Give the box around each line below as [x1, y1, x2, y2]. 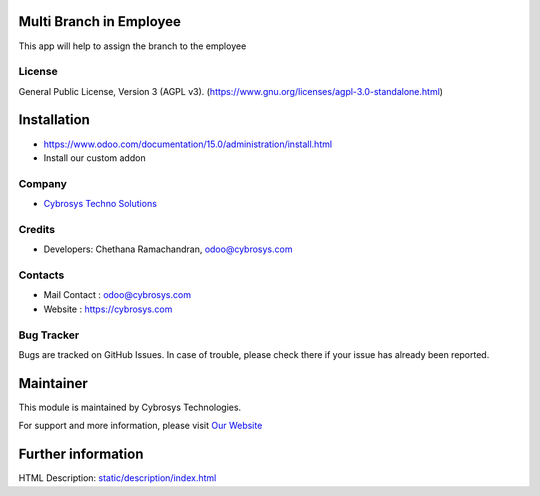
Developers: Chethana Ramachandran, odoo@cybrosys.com [43, 243, 293, 255]
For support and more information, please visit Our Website [18, 420, 263, 432]
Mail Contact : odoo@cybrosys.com [43, 289, 192, 301]
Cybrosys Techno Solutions [43, 198, 157, 210]
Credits [18, 222, 55, 236]
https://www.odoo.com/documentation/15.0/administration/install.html [43, 138, 333, 150]
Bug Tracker [18, 328, 80, 342]
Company [18, 176, 67, 190]
